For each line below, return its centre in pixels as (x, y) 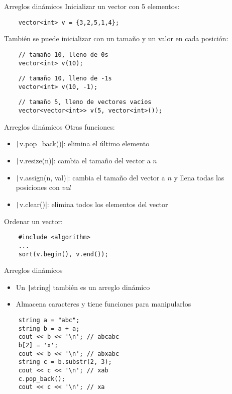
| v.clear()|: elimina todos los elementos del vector (92, 204)
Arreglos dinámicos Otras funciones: (60, 126)
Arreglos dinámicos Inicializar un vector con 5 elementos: (92, 6)
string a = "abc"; (49, 320)
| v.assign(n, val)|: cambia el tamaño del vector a (90, 177)
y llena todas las (199, 177)
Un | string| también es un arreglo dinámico (83, 287)
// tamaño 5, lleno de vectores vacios (85, 102)
